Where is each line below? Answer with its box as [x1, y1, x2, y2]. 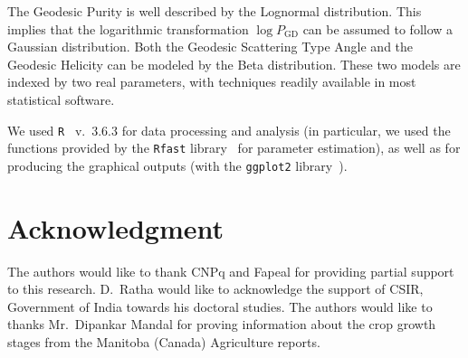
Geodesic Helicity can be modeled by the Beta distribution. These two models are [7, 54, 461, 73]
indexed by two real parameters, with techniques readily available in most [7, 72, 416, 91]
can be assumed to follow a [302, 19, 454, 38]
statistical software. [7, 89, 115, 108]
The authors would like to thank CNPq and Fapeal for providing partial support [7, 261, 454, 280]
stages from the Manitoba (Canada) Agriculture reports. [7, 333, 320, 352]
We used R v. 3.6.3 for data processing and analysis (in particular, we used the [7, 120, 451, 139]
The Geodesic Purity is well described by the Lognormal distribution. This [7, 2, 422, 20]
